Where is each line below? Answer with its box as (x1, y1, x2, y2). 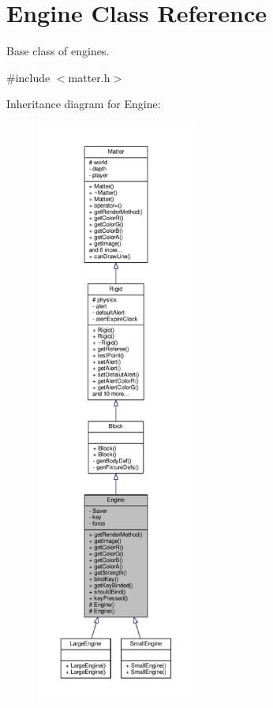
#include (6, 69, 50, 85)
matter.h (68, 69, 110, 85)
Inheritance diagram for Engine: (6, 96, 161, 112)
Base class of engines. (6, 43, 110, 59)
